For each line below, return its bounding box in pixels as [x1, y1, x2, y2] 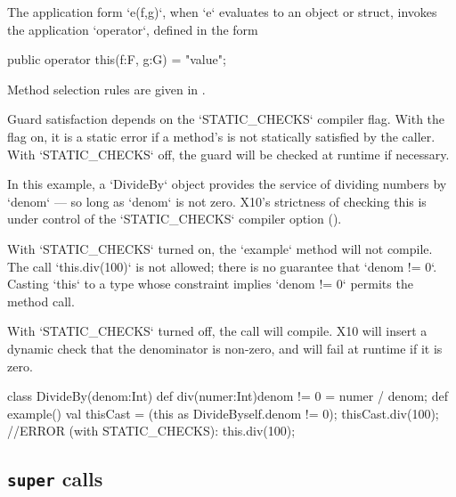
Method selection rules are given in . [7, 79, 206, 98]
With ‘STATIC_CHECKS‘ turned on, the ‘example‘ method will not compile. [7, 239, 433, 257]
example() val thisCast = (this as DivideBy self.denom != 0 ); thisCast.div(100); [7, 403, 439, 422]
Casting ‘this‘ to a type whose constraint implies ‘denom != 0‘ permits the [7, 274, 413, 293]
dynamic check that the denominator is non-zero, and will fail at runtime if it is [7, 338, 443, 357]
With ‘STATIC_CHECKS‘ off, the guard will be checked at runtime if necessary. [7, 144, 450, 163]
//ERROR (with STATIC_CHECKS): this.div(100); [7, 421, 296, 440]
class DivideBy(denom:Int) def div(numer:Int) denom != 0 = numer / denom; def [7, 387, 448, 405]
